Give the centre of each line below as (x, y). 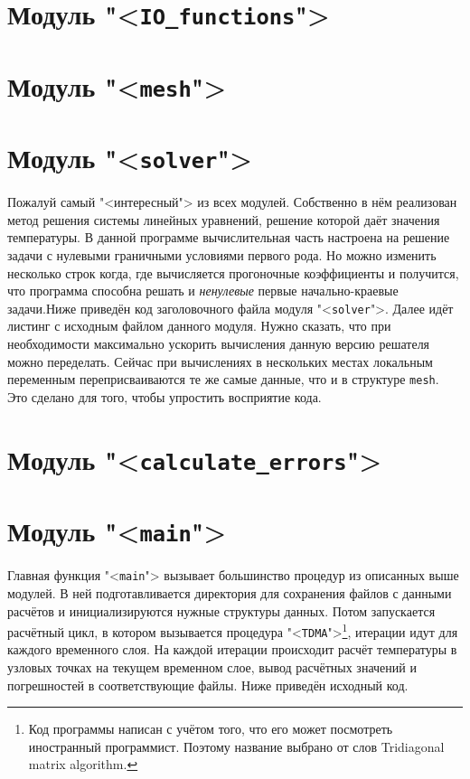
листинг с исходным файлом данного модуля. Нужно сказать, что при (199, 326)
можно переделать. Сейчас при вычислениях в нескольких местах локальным (220, 361)
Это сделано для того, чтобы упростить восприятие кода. (164, 396)
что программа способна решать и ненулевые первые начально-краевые (203, 291)
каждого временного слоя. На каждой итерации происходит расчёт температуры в (232, 649)
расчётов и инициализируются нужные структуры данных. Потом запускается (221, 610)
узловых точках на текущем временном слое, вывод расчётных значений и (212, 667)
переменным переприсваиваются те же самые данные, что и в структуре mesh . (223, 379)
